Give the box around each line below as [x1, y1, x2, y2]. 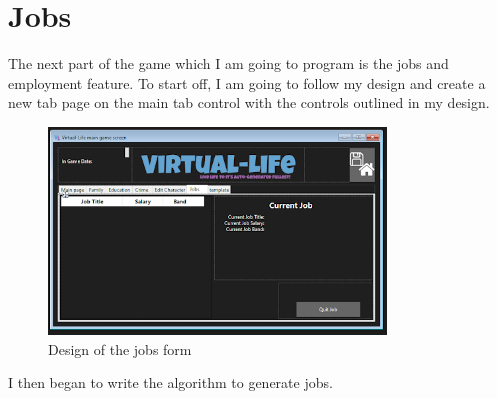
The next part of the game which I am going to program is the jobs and [8, 53, 449, 74]
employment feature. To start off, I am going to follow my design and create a [8, 72, 486, 93]
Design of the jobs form [48, 338, 192, 359]
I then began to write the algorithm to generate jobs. [8, 372, 333, 393]
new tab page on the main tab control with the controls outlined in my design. [8, 92, 490, 113]
